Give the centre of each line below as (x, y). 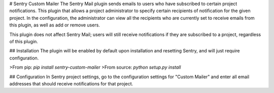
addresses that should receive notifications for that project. (71, 83)
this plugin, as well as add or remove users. (55, 25)
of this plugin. (24, 41)
